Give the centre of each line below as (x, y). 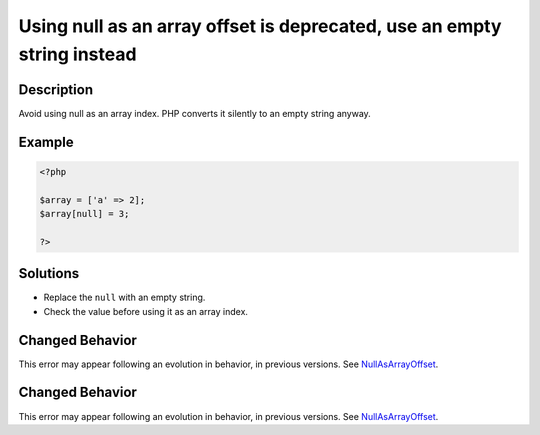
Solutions (49, 273)
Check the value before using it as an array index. (146, 311)
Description (56, 89)
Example (46, 141)
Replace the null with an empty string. (124, 297)
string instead (77, 54)
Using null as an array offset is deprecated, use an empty (260, 26)
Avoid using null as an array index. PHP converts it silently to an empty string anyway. (195, 113)
